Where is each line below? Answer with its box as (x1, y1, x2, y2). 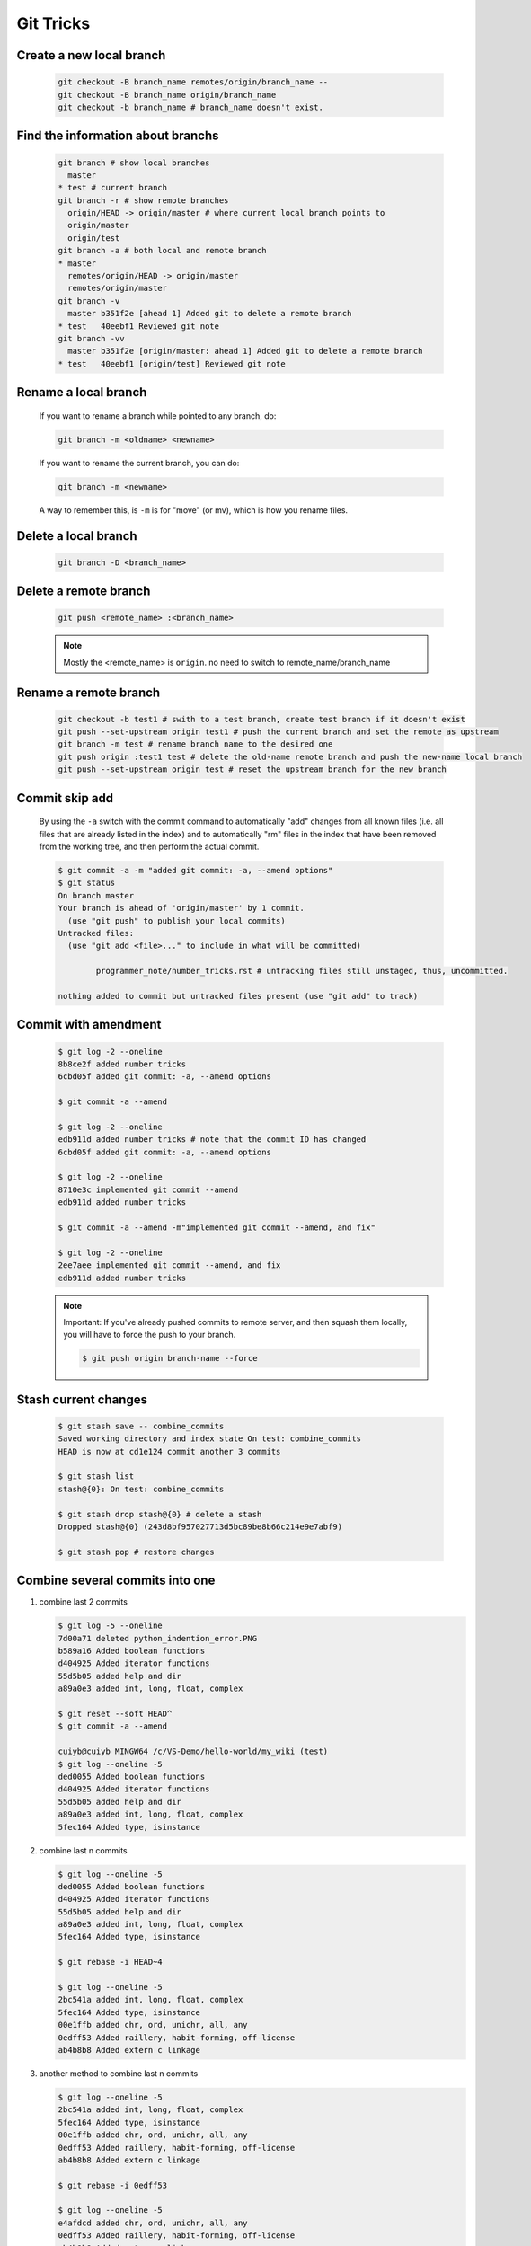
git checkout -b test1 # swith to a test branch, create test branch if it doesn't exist (58, 714, 466, 724)
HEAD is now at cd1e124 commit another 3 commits (58, 1446, 281, 1456)
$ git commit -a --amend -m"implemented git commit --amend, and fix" (58, 1222, 376, 1233)
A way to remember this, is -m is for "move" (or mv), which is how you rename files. (39, 504, 349, 516)
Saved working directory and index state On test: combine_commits (58, 1434, 362, 1444)
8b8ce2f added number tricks (58, 1058, 187, 1069)
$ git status (58, 878, 116, 889)
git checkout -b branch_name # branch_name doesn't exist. (58, 102, 323, 112)
